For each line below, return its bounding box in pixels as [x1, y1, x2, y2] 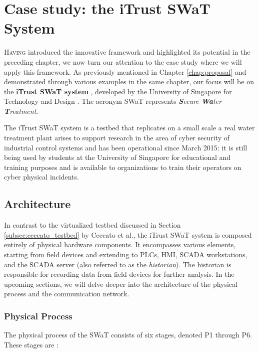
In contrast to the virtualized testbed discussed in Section [4, 220, 181, 230]
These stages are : [4, 339, 59, 349]
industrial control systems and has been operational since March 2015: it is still [4, 142, 247, 152]
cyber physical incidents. [4, 171, 79, 182]
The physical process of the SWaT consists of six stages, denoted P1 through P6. [4, 329, 252, 340]
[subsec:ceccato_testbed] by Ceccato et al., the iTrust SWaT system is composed [4, 229, 252, 240]
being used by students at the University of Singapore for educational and [4, 152, 231, 162]
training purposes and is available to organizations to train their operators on [4, 161, 241, 172]
